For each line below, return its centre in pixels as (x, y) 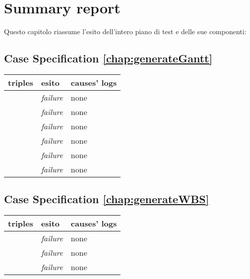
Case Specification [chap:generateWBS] (107, 199)
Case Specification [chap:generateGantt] (108, 58)
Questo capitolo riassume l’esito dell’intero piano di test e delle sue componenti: (125, 31)
